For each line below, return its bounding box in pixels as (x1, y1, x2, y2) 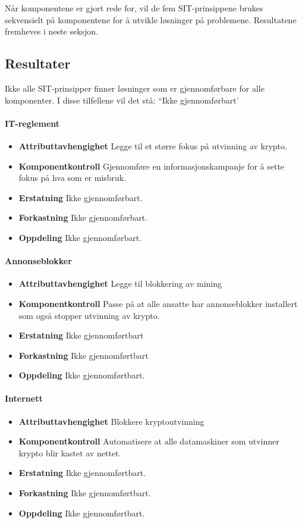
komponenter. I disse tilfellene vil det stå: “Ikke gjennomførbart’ (5, 93, 239, 106)
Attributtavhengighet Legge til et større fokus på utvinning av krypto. (18, 139, 287, 152)
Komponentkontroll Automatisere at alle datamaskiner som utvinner (18, 435, 279, 447)
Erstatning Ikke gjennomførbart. (18, 191, 143, 203)
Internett (5, 392, 43, 405)
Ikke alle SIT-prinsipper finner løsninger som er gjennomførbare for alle (5, 82, 265, 94)
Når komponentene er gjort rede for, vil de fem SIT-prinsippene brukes (5, 2, 263, 14)
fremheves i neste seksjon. (5, 25, 99, 37)
